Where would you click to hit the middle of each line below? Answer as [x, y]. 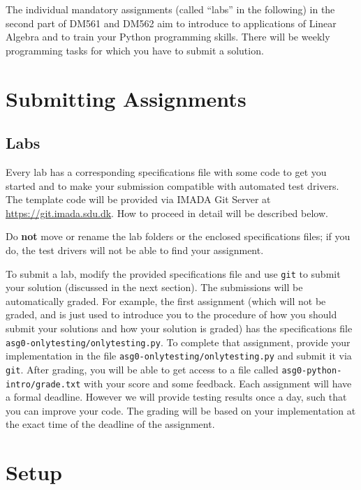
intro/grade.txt [43, 384]
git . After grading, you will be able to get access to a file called [142, 369]
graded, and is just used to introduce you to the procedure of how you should [171, 314]
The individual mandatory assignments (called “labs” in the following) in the [170, 9]
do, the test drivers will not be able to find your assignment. [135, 250]
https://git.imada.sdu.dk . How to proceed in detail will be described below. [167, 213]
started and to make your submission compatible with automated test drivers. [172, 185]
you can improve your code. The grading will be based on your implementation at [181, 410]
